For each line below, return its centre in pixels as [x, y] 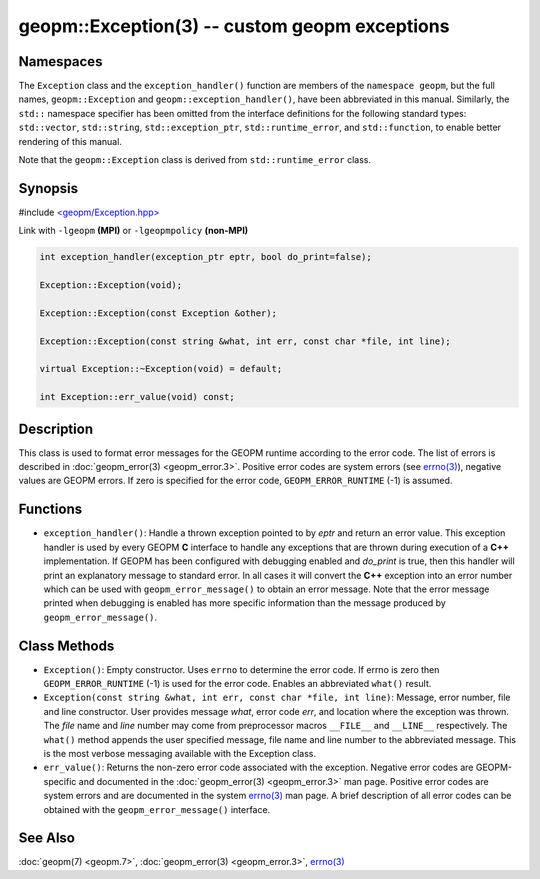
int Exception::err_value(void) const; [137, 397]
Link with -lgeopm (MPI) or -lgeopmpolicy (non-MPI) [133, 231]
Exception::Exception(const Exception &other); [158, 313]
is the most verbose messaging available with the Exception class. [180, 753]
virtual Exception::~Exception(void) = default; [161, 369]
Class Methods [66, 645]
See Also [46, 838]
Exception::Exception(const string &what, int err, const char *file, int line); [245, 341]
